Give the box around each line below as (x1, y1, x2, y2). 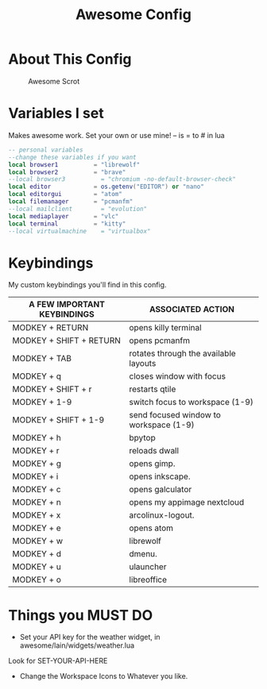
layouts (129, 358, 157, 369)
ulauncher (129, 561, 167, 572)
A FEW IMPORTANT (29, 299, 106, 310)
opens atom (129, 522, 173, 533)
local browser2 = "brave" (8, 168, 126, 176)
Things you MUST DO (8, 606, 153, 624)
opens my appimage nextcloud (129, 497, 245, 508)
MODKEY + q (12, 371, 62, 382)
